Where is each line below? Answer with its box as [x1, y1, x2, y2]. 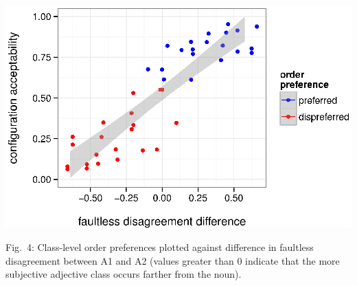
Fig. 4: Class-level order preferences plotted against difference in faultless [5, 240, 314, 254]
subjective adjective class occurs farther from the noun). [5, 267, 242, 281]
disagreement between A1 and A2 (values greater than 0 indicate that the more [5, 253, 340, 267]
